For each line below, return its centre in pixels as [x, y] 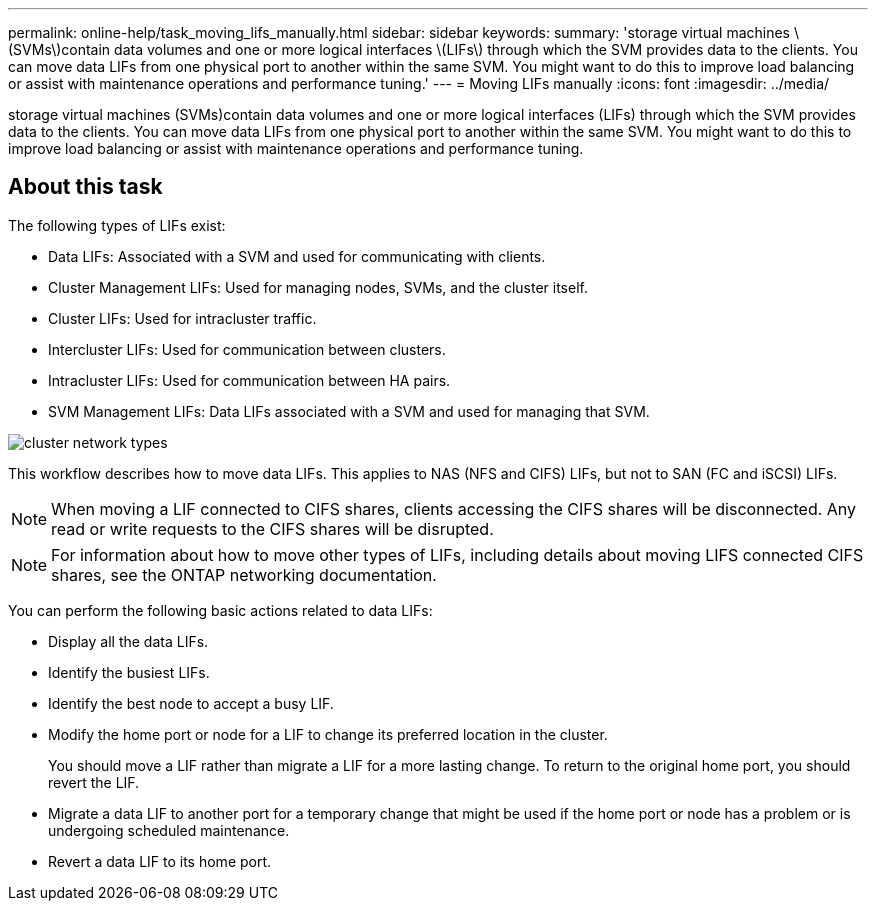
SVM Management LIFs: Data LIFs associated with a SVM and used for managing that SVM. [349, 411]
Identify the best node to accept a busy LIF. [191, 703]
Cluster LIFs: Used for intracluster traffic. [182, 318]
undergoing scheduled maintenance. [169, 830]
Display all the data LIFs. [128, 641]
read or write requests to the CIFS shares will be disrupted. [272, 528]
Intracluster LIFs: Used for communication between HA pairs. [249, 380]
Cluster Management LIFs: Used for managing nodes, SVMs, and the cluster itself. [318, 287]
